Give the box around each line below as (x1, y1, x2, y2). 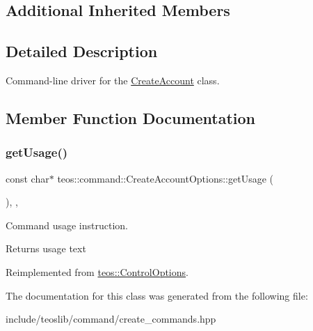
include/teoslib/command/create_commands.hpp (6, 311, 216, 326)
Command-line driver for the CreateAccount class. (6, 72, 220, 87)
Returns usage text (6, 241, 86, 256)
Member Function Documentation (6, 107, 256, 128)
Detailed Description (6, 40, 158, 62)
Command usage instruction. (6, 217, 128, 232)
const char (6, 171, 49, 185)
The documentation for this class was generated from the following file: (6, 288, 308, 302)
